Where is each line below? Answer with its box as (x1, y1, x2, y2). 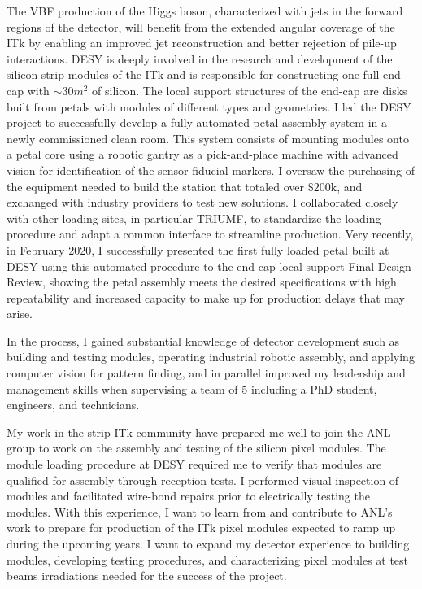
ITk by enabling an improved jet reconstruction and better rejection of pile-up (7, 34, 397, 51)
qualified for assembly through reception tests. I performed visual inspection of (7, 471, 399, 488)
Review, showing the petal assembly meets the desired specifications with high (7, 273, 397, 290)
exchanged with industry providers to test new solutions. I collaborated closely (7, 194, 398, 211)
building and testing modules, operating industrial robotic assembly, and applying (7, 348, 415, 365)
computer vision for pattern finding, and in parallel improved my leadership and (7, 364, 406, 382)
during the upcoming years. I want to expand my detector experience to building (7, 535, 410, 552)
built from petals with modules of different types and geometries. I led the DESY (7, 98, 411, 115)
